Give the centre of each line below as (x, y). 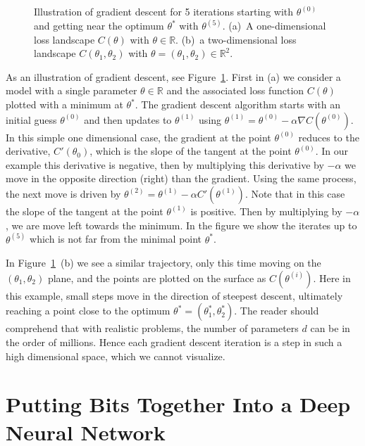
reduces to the (329, 137)
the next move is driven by (63, 193)
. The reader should (277, 311)
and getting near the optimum (99, 26)
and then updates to (128, 119)
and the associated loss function (235, 90)
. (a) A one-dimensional (274, 26)
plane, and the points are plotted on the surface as (157, 278)
